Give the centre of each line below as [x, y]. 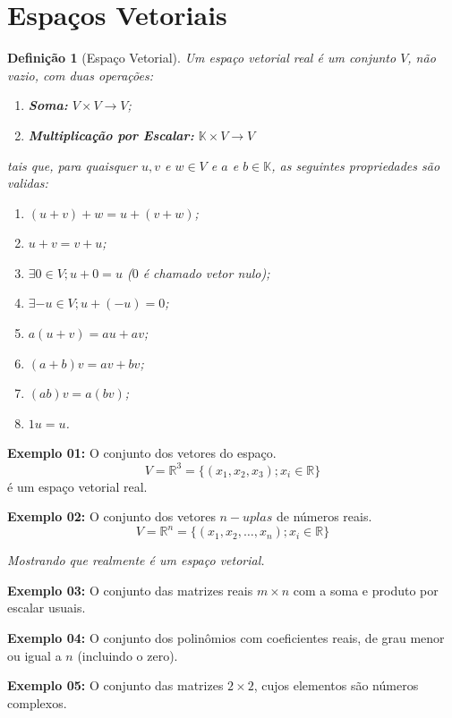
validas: [28, 183]
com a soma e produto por [366, 590]
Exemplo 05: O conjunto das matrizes [115, 685]
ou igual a [34, 655]
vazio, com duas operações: [81, 75]
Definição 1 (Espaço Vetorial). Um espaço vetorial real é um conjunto [202, 58]
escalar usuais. [47, 608]
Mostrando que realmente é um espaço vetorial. [136, 560]
